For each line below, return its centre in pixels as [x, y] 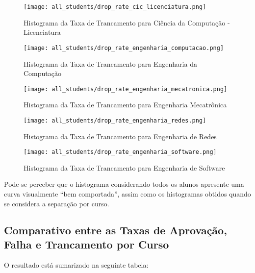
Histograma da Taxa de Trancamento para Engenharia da [110, 63]
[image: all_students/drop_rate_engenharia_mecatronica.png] [126, 89]
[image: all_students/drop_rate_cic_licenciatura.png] [115, 7]
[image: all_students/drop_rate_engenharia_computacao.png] [124, 48]
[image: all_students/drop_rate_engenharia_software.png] [120, 152]
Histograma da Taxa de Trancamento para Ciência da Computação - [127, 22]
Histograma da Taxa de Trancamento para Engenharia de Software [124, 167]
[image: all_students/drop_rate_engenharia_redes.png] [115, 120]
